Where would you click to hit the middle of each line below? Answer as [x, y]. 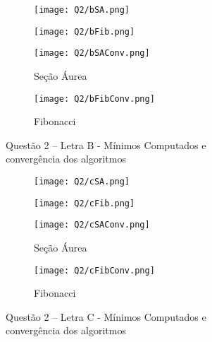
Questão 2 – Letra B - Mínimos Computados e [106, 145]
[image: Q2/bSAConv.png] [92, 53]
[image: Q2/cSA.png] [82, 182]
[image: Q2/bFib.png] [85, 31]
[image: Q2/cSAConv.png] [92, 225]
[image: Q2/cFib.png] [85, 203]
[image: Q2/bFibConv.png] [94, 99]
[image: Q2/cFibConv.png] [94, 270]
